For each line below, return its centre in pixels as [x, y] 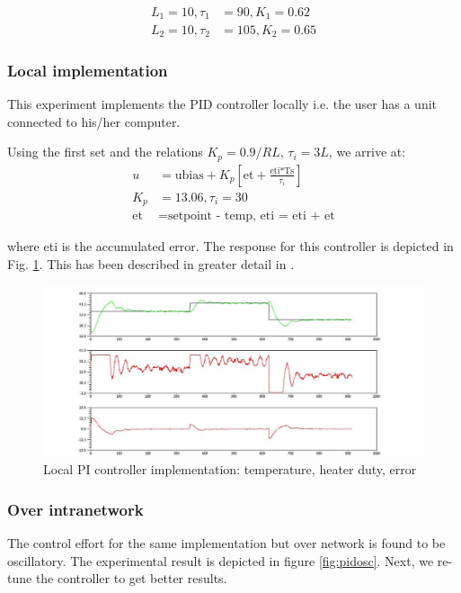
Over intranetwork [75, 509]
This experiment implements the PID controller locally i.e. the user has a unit [222, 104]
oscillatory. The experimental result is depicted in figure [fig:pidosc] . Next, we [221, 560]
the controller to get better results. [131, 578]
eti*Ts [282, 171]
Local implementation [88, 70]
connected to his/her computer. [94, 121]
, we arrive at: [367, 152]
